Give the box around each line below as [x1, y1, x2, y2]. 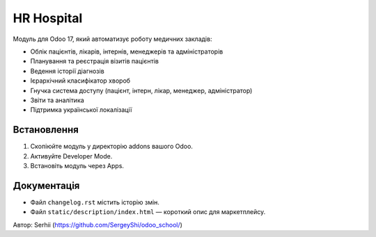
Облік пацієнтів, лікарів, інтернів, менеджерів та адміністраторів [30, 47, 224, 56]
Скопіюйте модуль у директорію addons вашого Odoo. [30, 142, 193, 151]
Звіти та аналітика [30, 96, 85, 104]
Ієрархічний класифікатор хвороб [30, 76, 131, 85]
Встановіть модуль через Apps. [30, 161, 125, 170]
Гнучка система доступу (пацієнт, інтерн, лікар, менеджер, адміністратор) [30, 86, 253, 95]
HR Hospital [13, 10, 83, 26]
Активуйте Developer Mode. [30, 152, 113, 160]
